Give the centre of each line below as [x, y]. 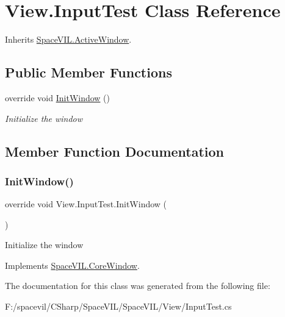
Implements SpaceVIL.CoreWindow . [72, 265]
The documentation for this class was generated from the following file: [138, 286]
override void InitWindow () [58, 97]
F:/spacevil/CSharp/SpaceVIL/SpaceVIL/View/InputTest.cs [118, 306]
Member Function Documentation [115, 151]
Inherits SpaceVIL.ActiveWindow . [68, 39]
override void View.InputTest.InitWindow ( [86, 204]
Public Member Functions [88, 72]
